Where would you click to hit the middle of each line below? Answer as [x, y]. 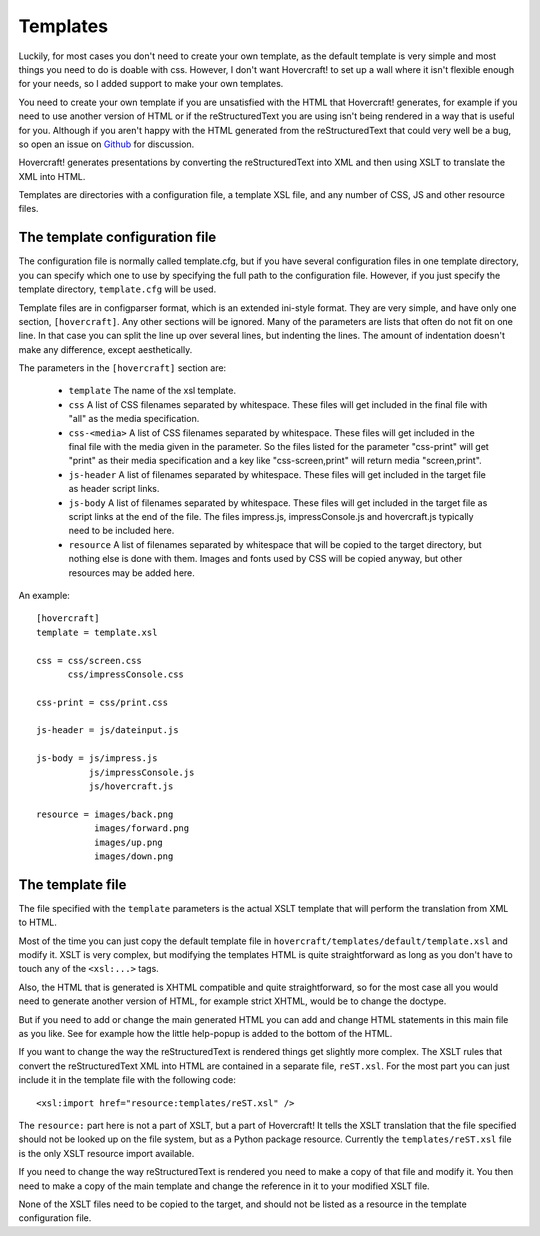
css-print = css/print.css [102, 702]
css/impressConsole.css [126, 674]
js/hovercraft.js [131, 786]
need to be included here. [121, 531]
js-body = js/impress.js [97, 758]
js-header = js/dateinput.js [107, 730]
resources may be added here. [131, 572]
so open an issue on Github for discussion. [106, 144]
